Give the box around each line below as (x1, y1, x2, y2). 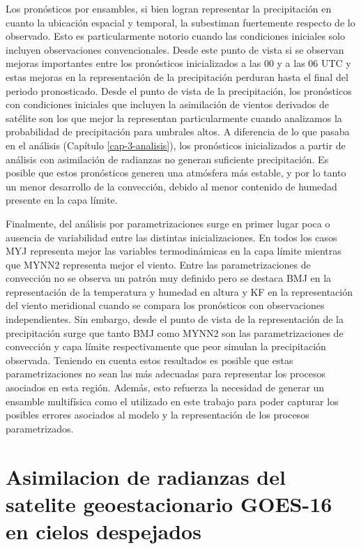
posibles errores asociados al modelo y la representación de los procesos (6, 407, 309, 422)
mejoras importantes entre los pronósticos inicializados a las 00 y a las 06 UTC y (6, 56, 351, 70)
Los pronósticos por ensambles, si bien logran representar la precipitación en (6, 1, 332, 15)
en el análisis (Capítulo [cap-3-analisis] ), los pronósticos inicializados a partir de (6, 137, 346, 152)
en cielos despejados (6, 516, 201, 545)
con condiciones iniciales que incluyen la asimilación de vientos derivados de (6, 97, 329, 112)
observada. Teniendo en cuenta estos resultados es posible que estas (6, 352, 293, 367)
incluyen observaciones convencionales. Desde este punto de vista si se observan (6, 42, 344, 57)
